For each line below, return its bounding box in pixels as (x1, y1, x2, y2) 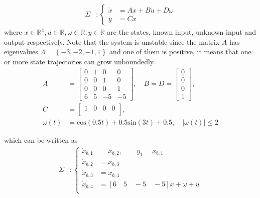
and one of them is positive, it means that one (109, 46, 251, 57)
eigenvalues (4, 46, 38, 57)
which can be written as (4, 134, 78, 145)
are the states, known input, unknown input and (107, 27, 256, 37)
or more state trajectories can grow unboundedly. (4, 56, 155, 66)
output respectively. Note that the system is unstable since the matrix (4, 36, 220, 47)
